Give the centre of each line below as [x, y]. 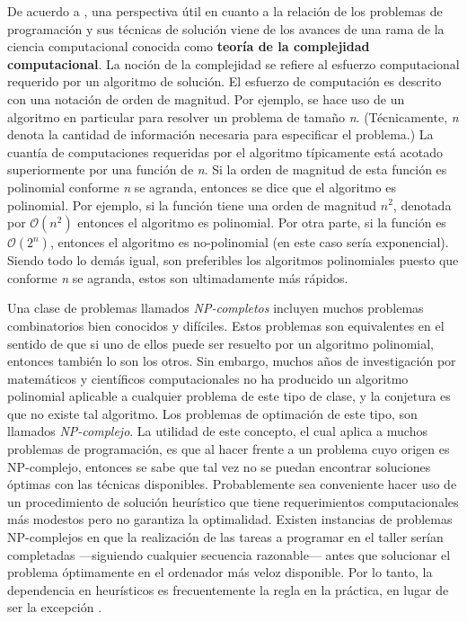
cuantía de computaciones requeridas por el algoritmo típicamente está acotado [225, 151]
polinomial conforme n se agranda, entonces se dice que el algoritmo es [202, 187]
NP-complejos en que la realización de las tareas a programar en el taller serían [225, 537]
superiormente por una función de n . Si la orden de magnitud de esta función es [227, 169]
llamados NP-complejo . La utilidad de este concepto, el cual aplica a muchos [217, 431]
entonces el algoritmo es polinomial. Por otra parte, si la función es [262, 222]
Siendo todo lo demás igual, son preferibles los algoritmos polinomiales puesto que [233, 260]
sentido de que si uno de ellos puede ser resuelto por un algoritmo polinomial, [220, 343]
